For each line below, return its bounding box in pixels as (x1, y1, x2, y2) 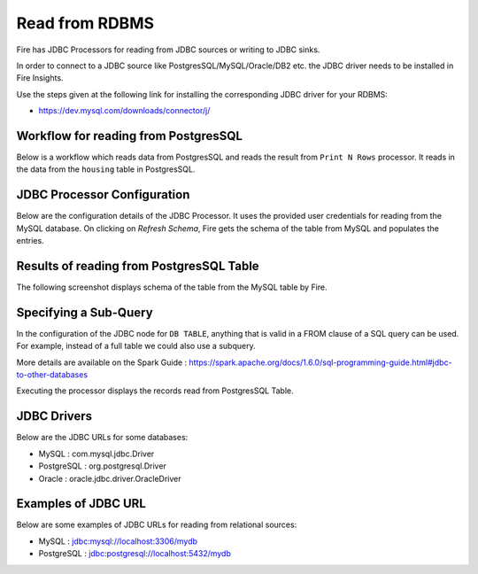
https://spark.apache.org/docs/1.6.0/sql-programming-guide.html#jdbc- (189, 357, 452, 368)
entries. (16, 236, 44, 246)
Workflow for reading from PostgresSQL (16, 128, 243, 143)
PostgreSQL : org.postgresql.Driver (38, 461, 167, 471)
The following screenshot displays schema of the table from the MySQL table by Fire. (16, 282, 328, 292)
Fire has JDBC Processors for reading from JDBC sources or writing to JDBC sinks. (16, 44, 320, 55)
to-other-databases (16, 369, 89, 380)
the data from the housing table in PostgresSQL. (16, 164, 196, 175)
